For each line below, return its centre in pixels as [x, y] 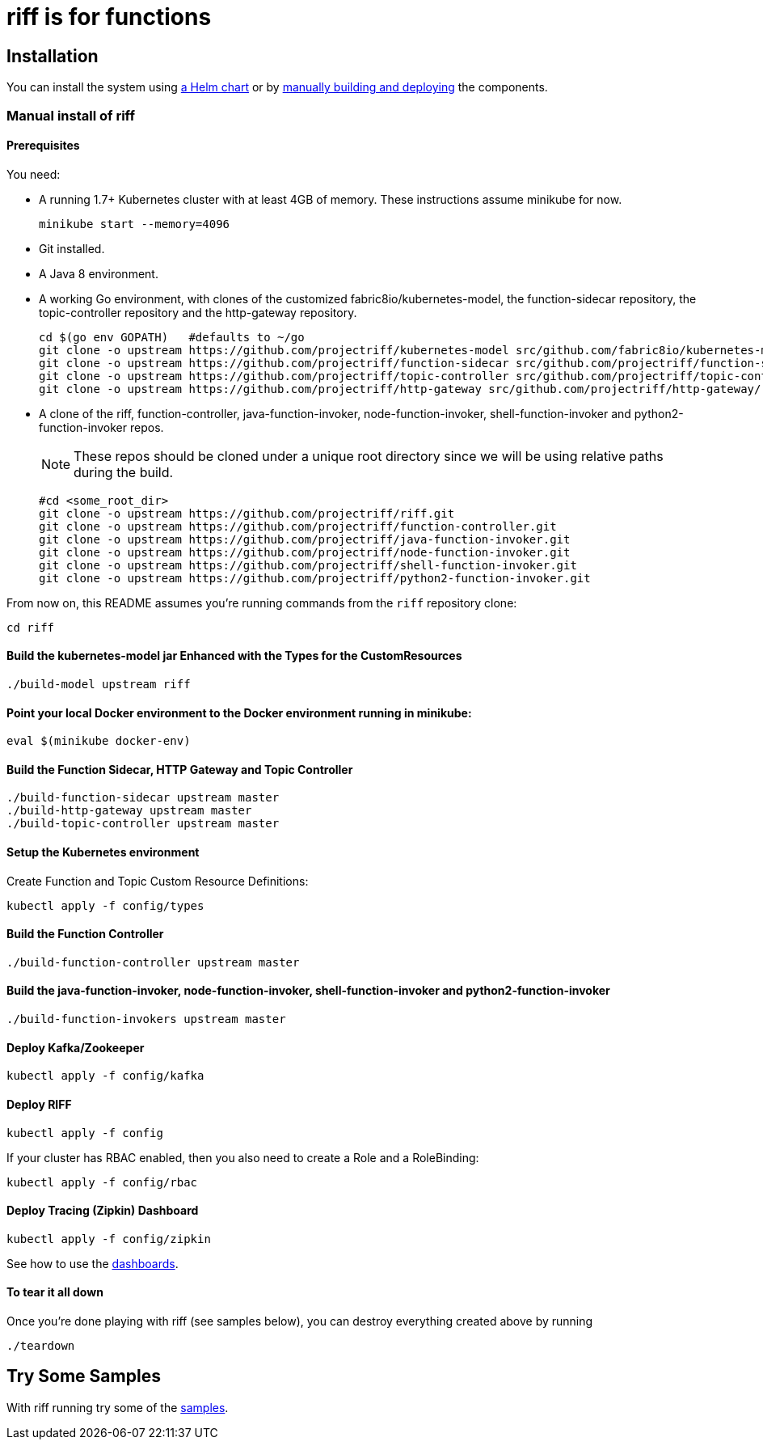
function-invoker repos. [101, 427]
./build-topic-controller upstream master [143, 824]
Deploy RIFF [39, 1104]
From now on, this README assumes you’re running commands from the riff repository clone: [262, 602]
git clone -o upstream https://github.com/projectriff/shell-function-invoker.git [308, 565]
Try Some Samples [84, 1376]
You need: [34, 174]
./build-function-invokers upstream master [146, 1019]
